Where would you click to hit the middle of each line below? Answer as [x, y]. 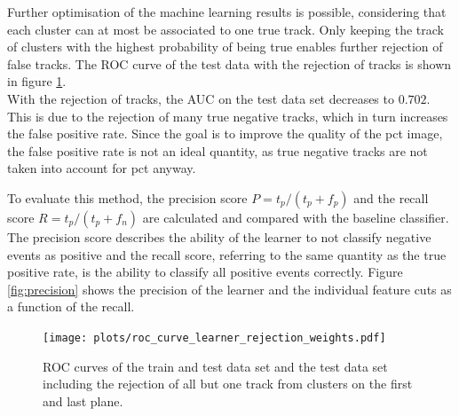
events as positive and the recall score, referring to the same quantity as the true [227, 254]
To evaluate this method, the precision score [127, 197]
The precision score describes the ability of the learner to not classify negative [219, 236]
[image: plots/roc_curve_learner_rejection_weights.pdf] [214, 338]
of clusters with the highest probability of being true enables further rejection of [225, 47]
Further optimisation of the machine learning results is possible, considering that [227, 12]
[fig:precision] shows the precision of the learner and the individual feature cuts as [229, 289]
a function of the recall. [71, 306]
